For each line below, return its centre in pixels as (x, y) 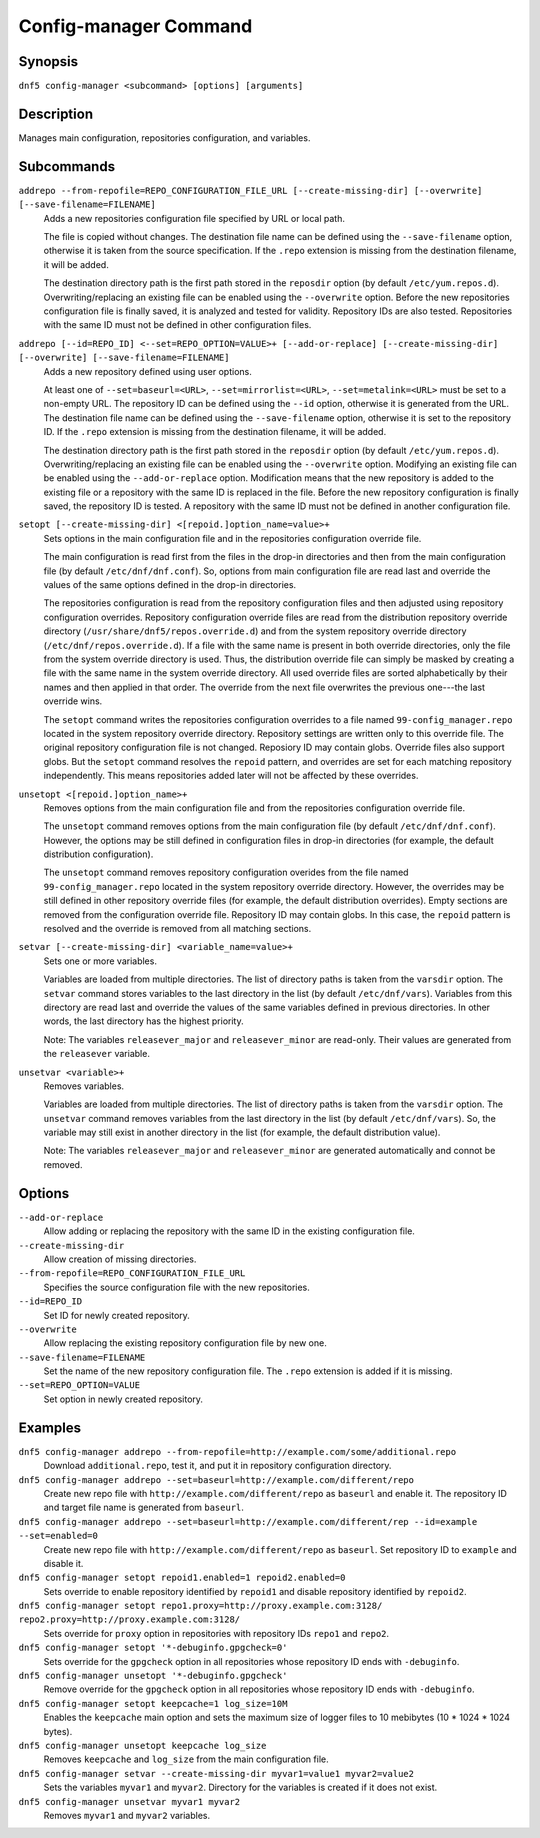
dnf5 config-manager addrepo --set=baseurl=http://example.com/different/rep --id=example (248, 1521)
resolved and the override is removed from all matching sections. (177, 929)
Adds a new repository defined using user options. (147, 371)
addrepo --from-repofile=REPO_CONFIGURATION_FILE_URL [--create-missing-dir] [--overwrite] (250, 190)
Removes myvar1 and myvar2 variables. (126, 1815)
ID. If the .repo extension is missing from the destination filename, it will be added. (215, 432)
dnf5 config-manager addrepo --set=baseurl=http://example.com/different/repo (216, 1479)
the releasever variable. (96, 1054)
